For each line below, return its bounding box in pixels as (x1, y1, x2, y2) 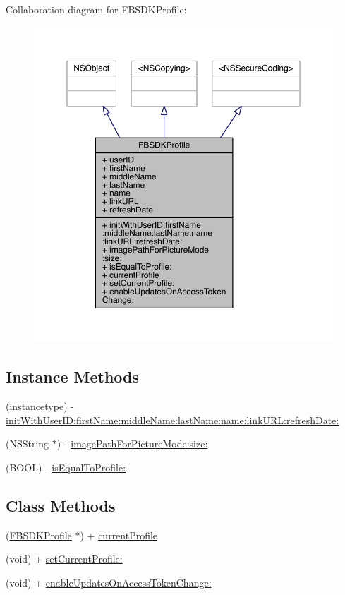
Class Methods (6, 495, 116, 517)
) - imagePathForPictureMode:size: (56, 436, 208, 451)
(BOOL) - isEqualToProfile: (6, 460, 126, 475)
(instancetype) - (6, 399, 74, 414)
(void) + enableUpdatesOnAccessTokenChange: (6, 575, 212, 590)
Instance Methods (6, 366, 139, 387)
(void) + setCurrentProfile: (6, 551, 123, 566)
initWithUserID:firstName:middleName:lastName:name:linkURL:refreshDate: (6, 412, 339, 427)
